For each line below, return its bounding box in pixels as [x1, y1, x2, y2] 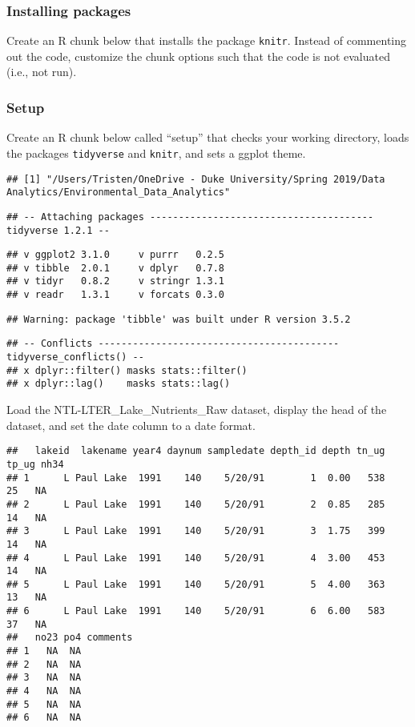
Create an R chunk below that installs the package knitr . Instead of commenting [6, 32, 407, 49]
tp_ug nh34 [6, 458, 64, 470]
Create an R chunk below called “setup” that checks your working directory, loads [6, 129, 409, 146]
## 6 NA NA [6, 712, 82, 724]
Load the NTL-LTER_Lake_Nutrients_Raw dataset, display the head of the [6, 401, 387, 418]
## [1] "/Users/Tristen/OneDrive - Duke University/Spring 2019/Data [6, 173, 385, 185]
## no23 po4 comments [6, 632, 133, 644]
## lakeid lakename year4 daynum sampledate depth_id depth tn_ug [6, 445, 385, 457]
